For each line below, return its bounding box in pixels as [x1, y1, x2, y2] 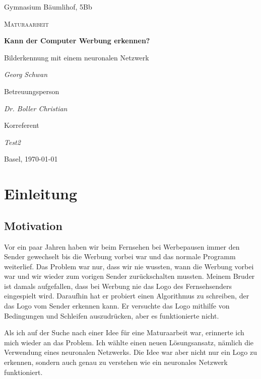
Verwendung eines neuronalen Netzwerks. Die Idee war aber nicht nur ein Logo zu [4, 347, 257, 357]
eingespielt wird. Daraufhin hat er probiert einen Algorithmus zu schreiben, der [4, 290, 249, 301]
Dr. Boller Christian [4, 103, 68, 113]
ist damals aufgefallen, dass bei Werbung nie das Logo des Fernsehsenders [4, 280, 232, 291]
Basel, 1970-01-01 [4, 154, 58, 164]
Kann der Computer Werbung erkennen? [4, 35, 150, 46]
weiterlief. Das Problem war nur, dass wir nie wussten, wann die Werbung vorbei [4, 261, 254, 271]
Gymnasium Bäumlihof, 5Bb [4, 2, 92, 12]
